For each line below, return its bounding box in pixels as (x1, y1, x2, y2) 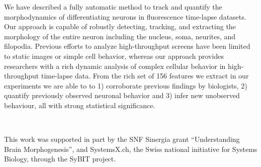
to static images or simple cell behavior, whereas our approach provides (4, 50, 224, 61)
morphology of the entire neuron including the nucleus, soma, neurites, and (4, 31, 236, 41)
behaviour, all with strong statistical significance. (4, 100, 155, 110)
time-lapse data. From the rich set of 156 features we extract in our (41, 70, 249, 81)
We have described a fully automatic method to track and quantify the (4, 2, 222, 12)
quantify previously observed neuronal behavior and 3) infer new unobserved (4, 90, 240, 101)
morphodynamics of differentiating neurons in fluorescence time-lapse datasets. (4, 11, 246, 22)
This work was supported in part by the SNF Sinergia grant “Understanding (4, 134, 240, 144)
